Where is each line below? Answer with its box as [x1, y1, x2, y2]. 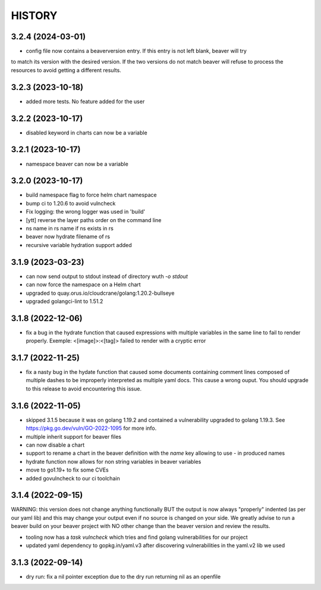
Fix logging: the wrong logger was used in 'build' [26, 208, 146, 216]
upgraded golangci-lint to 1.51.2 [26, 298, 103, 305]
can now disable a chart [26, 441, 85, 448]
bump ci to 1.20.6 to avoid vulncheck [26, 199, 116, 207]
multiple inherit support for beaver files [26, 433, 122, 440]
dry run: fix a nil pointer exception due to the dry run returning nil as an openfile [26, 573, 221, 580]
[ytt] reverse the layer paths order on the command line [26, 216, 162, 223]
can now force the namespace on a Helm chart [26, 281, 141, 288]
